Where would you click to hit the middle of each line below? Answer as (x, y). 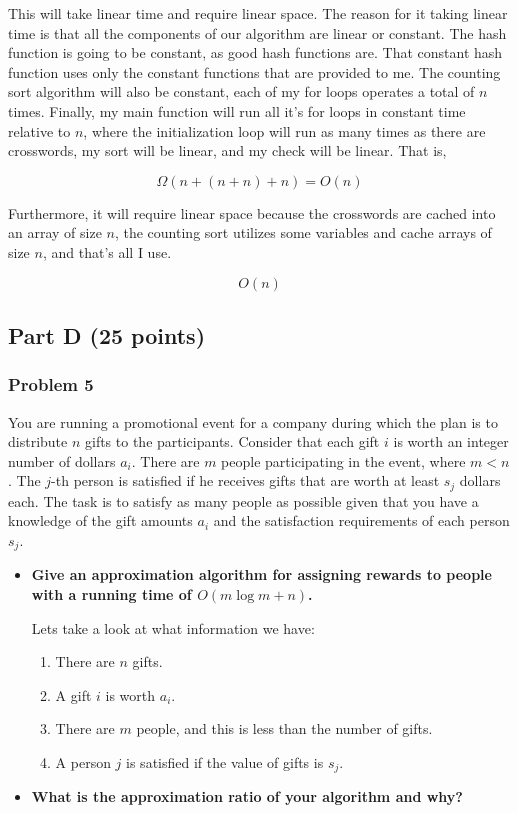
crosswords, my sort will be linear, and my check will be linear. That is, (227, 150)
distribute (38, 441)
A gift (73, 694)
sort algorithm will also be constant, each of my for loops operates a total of (241, 91)
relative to (39, 130)
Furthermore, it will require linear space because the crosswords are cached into (252, 212)
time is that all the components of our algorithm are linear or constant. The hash (257, 32)
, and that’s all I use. (107, 251)
